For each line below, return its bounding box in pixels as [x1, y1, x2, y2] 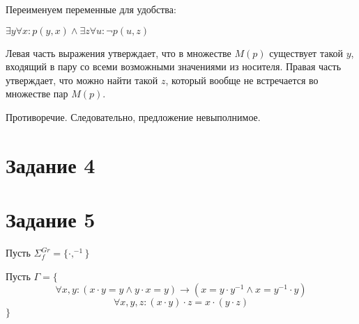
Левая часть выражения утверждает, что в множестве [6, 45, 231, 60]
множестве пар [6, 86, 68, 101]
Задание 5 [6, 205, 96, 234]
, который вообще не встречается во [165, 72, 319, 87]
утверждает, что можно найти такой [6, 72, 158, 87]
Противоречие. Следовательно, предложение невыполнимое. [6, 109, 261, 124]
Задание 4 [6, 150, 96, 179]
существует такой [269, 45, 343, 60]
